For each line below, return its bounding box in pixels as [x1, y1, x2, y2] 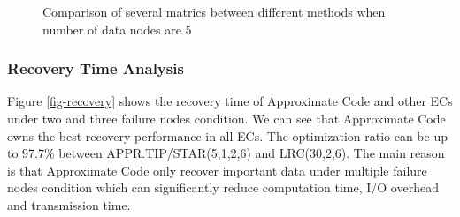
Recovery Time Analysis [7, 57, 184, 79]
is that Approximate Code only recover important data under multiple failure [7, 161, 427, 179]
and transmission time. [7, 195, 131, 213]
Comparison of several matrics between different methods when [42, 3, 386, 20]
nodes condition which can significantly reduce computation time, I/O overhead [7, 178, 439, 197]
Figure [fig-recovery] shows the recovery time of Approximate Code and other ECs [7, 92, 453, 110]
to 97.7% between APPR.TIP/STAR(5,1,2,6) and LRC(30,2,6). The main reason [7, 144, 445, 162]
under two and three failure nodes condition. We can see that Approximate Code [7, 109, 446, 127]
